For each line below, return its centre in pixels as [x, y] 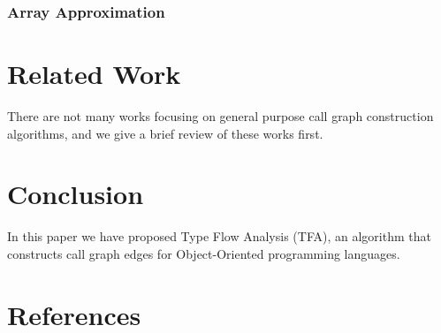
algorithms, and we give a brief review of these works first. [165, 133]
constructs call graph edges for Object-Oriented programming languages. [204, 253]
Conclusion [76, 194]
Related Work [94, 74]
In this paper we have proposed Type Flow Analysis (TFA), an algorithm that [219, 236]
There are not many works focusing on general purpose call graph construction [220, 115]
